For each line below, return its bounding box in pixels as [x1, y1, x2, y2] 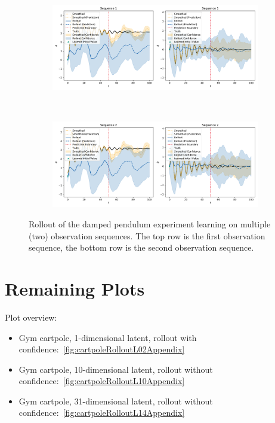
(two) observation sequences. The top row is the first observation [29, 229, 265, 242]
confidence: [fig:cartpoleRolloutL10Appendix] [18, 375, 185, 387]
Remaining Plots [5, 276, 145, 300]
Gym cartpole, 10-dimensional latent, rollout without [18, 363, 213, 375]
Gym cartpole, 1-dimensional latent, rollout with [18, 331, 197, 343]
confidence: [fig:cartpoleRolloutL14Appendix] [18, 406, 185, 419]
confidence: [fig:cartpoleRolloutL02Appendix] [18, 343, 185, 355]
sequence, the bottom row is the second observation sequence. [29, 241, 254, 254]
